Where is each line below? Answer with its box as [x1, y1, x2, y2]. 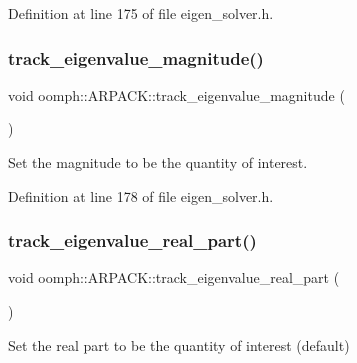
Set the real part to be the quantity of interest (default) [8, 334, 350, 355]
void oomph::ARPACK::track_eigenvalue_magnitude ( [8, 84, 345, 105]
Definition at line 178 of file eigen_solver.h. [8, 185, 274, 206]
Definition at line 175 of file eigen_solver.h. [8, 3, 274, 23]
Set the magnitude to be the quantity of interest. [8, 152, 308, 172]
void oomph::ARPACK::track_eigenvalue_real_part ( [8, 267, 340, 288]
